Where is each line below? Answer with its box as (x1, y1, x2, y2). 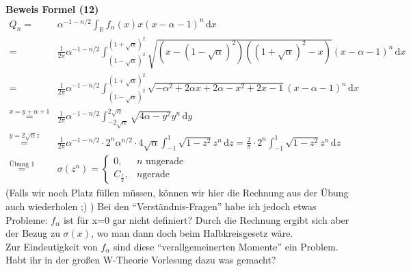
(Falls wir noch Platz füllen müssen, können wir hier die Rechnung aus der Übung (5, 185, 349, 200)
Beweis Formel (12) (5, 2, 99, 16)
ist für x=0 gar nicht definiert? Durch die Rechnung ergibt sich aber (63, 212, 349, 227)
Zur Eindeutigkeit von (5, 239, 98, 253)
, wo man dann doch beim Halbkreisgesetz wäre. (91, 226, 293, 240)
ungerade (145, 156, 184, 166)
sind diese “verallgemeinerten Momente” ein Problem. (114, 239, 339, 253)
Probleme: (5, 212, 48, 227)
